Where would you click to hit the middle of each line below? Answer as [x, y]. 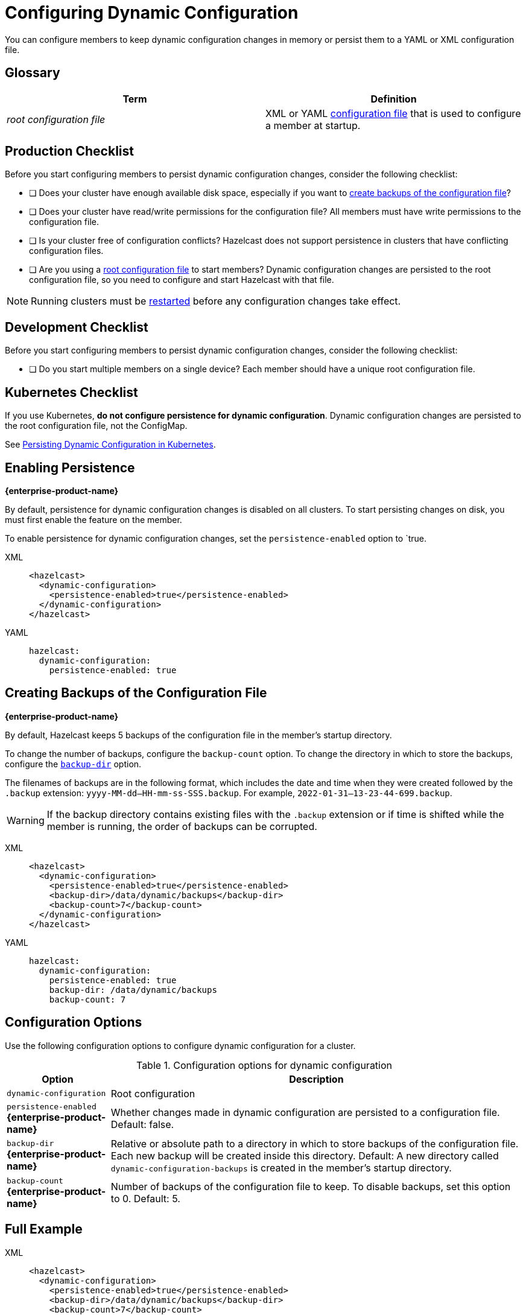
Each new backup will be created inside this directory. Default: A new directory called [305, 1155]
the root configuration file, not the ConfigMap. [96, 426]
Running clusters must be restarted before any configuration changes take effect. [216, 301]
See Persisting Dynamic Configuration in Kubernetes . [110, 445]
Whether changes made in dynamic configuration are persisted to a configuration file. [305, 1113]
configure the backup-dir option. [73, 764]
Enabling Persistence [70, 467]
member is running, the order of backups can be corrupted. [182, 826]
